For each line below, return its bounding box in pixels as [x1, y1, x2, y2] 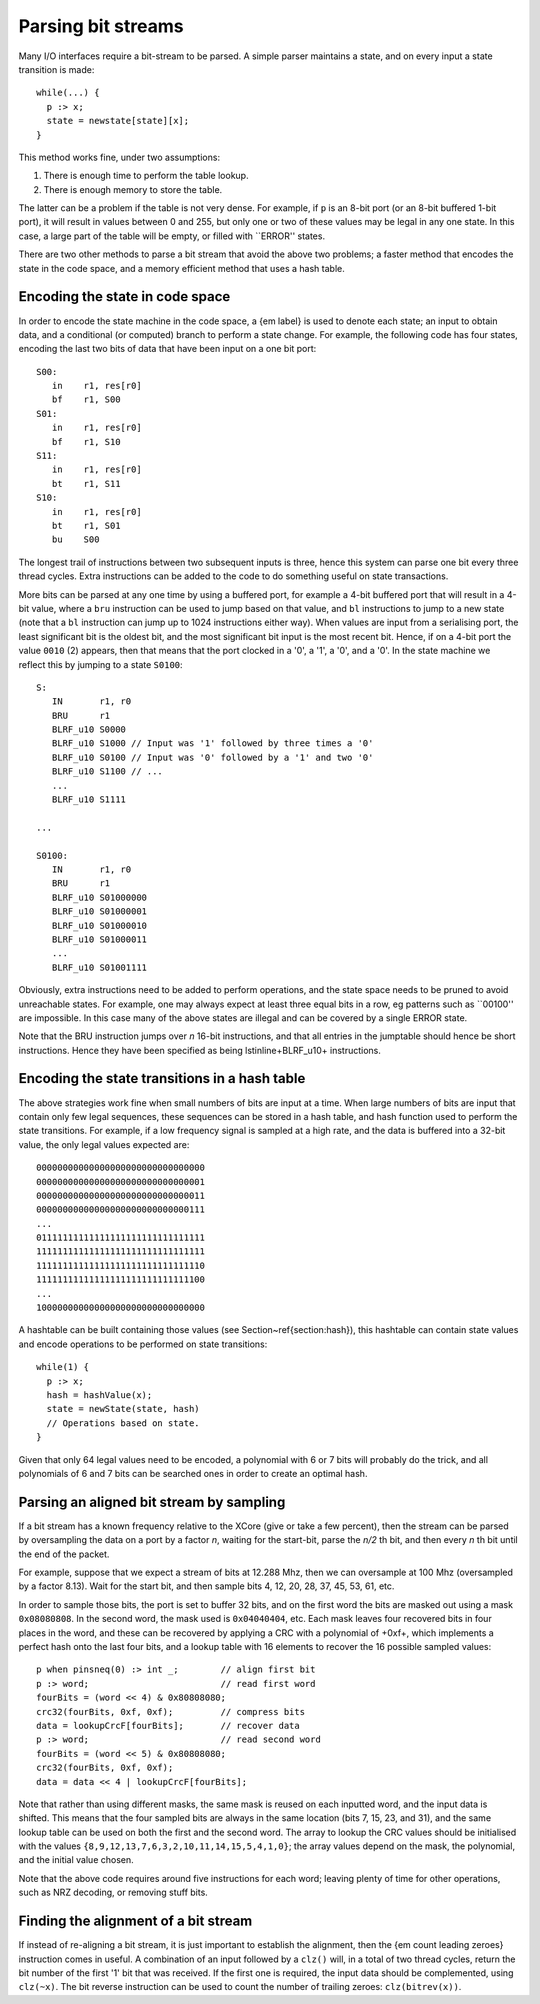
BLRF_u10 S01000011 [51, 933, 148, 945]
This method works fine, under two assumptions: [18, 151, 220, 163]
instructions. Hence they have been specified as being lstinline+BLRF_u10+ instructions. [18, 1044, 382, 1056]
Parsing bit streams [18, 15, 184, 37]
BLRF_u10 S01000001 [51, 906, 148, 917]
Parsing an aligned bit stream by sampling [18, 1493, 286, 1510]
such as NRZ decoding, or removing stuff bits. [18, 1886, 209, 1899]
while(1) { [36, 1361, 90, 1373]
